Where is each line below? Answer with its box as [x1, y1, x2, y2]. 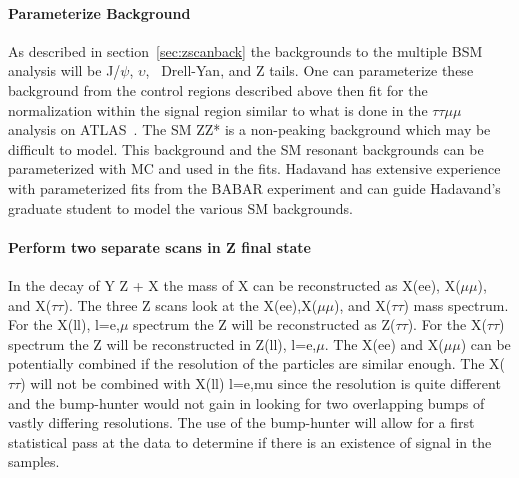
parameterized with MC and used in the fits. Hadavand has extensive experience [8, 158, 501, 179]
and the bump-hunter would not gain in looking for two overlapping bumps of [8, 392, 485, 413]
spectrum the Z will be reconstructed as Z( [132, 314, 396, 335]
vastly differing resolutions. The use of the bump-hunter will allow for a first [8, 412, 475, 433]
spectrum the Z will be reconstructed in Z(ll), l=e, [8, 333, 317, 354]
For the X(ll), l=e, [8, 314, 120, 335]
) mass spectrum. [403, 294, 509, 315]
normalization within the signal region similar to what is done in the [8, 99, 428, 120]
